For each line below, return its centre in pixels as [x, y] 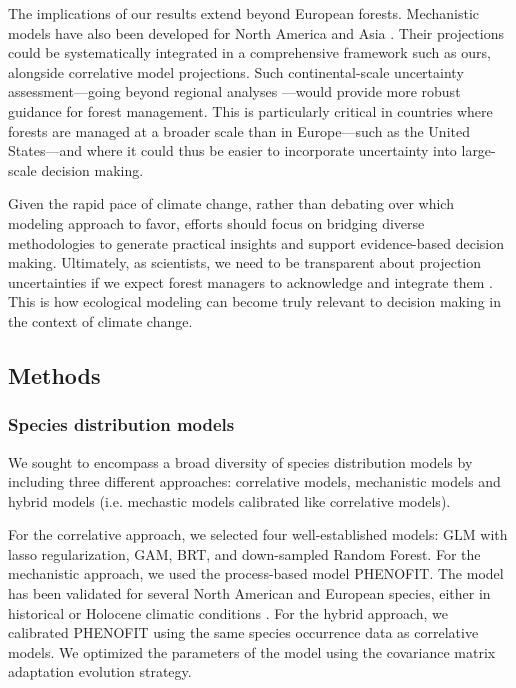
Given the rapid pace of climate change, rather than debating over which [231, 203]
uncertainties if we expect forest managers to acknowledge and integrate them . [250, 281]
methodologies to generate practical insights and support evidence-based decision [256, 242]
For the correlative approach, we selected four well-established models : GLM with [258, 534]
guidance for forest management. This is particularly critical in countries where [250, 110]
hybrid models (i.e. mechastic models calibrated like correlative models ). [229, 500]
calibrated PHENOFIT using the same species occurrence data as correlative [243, 632]
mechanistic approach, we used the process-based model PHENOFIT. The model [256, 573]
